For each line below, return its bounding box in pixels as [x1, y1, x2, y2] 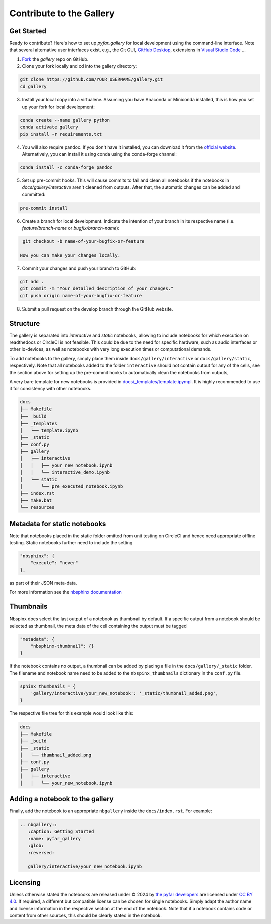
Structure [9, 319, 40, 328]
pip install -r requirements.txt [20, 131, 102, 137]
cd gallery [20, 83, 47, 89]
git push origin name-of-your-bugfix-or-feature [20, 293, 142, 298]
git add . [20, 279, 44, 284]
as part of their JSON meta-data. [9, 580, 77, 586]
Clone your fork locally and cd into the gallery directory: [22, 63, 138, 69]
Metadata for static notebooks [9, 519, 106, 528]
